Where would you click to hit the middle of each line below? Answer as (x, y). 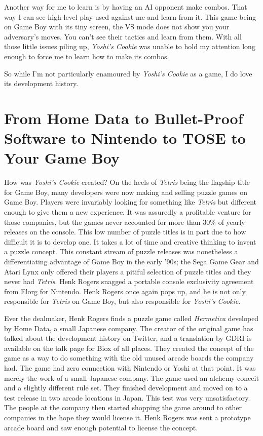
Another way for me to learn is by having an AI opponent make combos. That (126, 7)
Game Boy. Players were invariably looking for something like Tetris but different (130, 202)
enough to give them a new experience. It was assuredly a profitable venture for (128, 212)
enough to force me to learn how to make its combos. (87, 56)
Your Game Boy (62, 158)
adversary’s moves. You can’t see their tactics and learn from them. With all (123, 36)
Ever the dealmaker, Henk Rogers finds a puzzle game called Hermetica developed (131, 318)
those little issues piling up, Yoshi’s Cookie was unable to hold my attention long (130, 46)
